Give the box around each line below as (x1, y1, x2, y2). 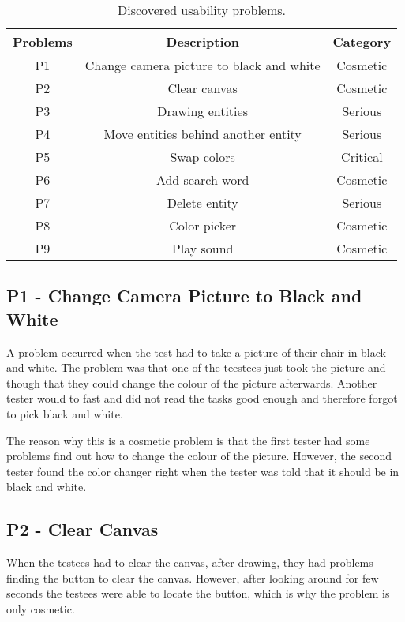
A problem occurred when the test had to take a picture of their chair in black (6, 343, 386, 360)
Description (166, 32, 239, 51)
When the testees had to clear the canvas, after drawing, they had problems (6, 554, 373, 571)
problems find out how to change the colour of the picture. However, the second (6, 448, 392, 464)
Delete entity (167, 193, 238, 212)
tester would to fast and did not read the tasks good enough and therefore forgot (6, 390, 398, 407)
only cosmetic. (6, 600, 75, 616)
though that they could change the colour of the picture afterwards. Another (6, 374, 377, 391)
